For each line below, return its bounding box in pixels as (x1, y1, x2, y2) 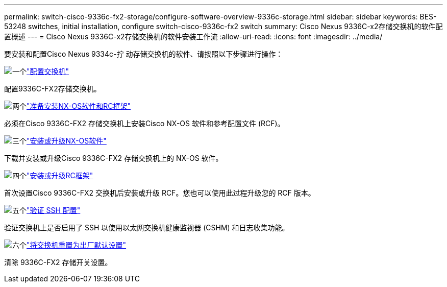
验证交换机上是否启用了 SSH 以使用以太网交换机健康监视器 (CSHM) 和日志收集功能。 (4, 223, 289, 232)
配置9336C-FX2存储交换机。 (4, 84, 101, 93)
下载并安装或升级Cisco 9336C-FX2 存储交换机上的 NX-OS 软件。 (4, 154, 223, 162)
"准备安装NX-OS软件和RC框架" (27, 102, 131, 110)
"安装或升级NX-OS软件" (27, 136, 107, 145)
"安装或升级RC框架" (27, 171, 93, 180)
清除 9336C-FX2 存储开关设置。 (4, 258, 112, 267)
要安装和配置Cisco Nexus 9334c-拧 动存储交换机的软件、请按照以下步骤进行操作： (4, 50, 283, 58)
